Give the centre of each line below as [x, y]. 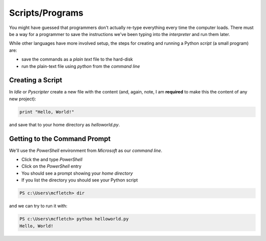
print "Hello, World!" [47, 112]
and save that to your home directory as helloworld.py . [65, 124]
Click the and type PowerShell [52, 159]
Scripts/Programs [46, 13]
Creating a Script [36, 80]
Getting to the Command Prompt [60, 138]
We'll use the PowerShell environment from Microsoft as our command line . [86, 151]
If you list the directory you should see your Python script [80, 180]
